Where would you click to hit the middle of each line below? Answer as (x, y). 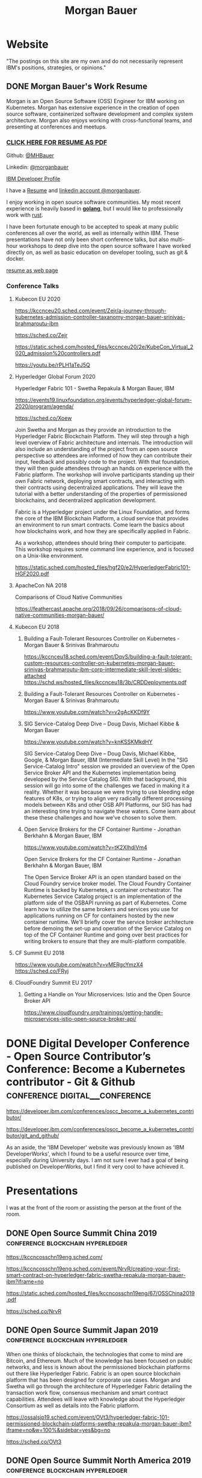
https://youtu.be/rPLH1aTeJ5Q (52, 365)
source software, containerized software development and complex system (100, 114)
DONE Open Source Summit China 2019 (82, 1233)
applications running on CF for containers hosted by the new (99, 916)
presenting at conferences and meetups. (57, 127)
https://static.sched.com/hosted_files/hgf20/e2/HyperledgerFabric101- (103, 567)
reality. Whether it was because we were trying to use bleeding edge (109, 792)
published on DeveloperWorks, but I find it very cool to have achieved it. (96, 1167)
